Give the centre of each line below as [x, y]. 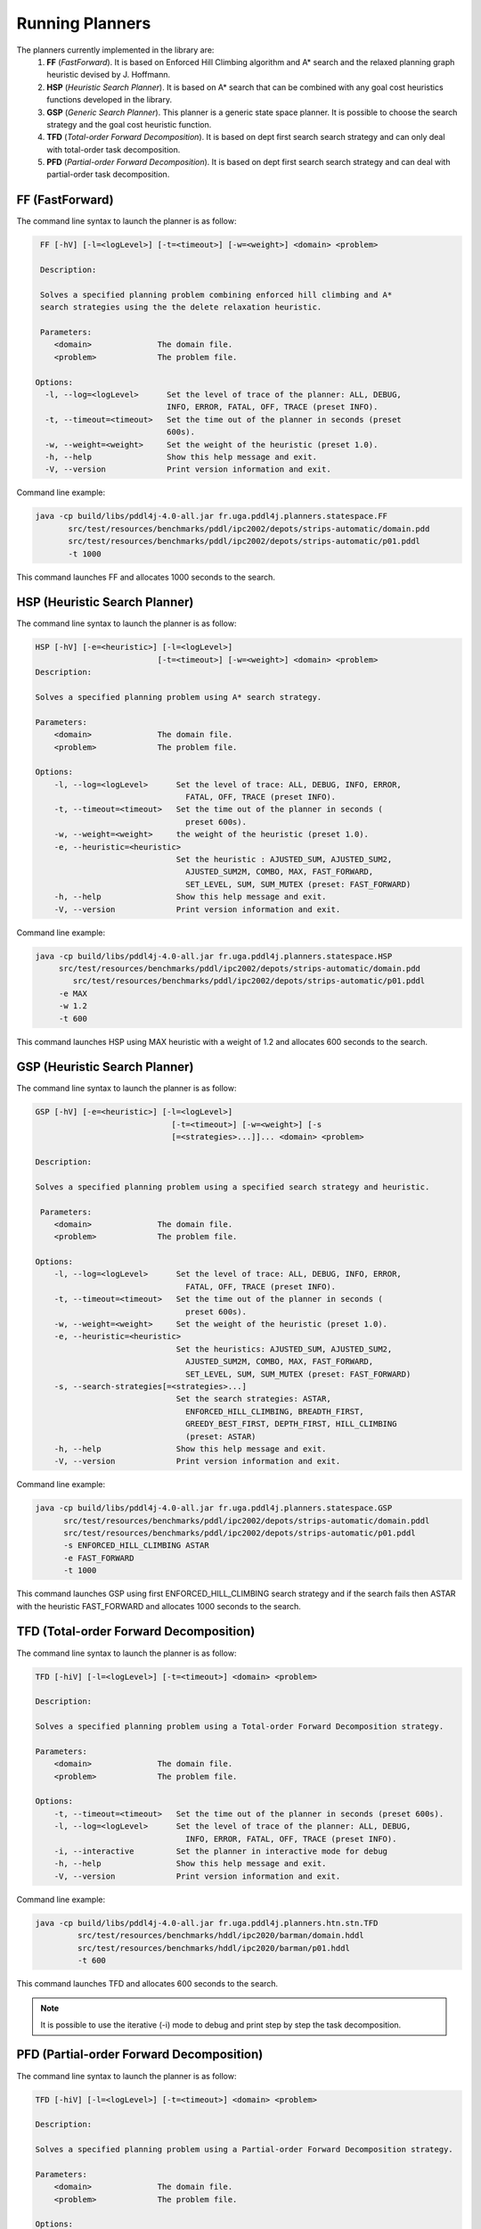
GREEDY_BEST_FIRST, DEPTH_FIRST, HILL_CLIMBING [291, 1424]
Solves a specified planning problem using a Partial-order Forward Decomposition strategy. [244, 2150]
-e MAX [73, 993]
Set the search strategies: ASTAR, [253, 1399]
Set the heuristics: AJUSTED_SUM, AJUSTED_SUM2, [284, 1349]
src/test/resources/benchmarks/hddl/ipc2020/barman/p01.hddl [214, 1948]
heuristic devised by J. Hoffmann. [109, 75]
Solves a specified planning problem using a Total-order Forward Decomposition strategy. [240, 1727]
